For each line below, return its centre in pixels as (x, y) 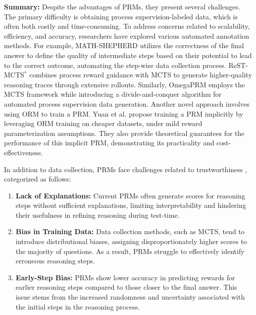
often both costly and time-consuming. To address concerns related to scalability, (127, 26)
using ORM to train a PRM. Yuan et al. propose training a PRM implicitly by (124, 113)
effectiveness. (24, 152)
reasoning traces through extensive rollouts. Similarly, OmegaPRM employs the (125, 84)
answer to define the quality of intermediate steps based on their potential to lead (128, 55)
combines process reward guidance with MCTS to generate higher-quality (141, 75)
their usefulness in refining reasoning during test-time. (98, 215)
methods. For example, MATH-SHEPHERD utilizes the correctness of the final (124, 45)
